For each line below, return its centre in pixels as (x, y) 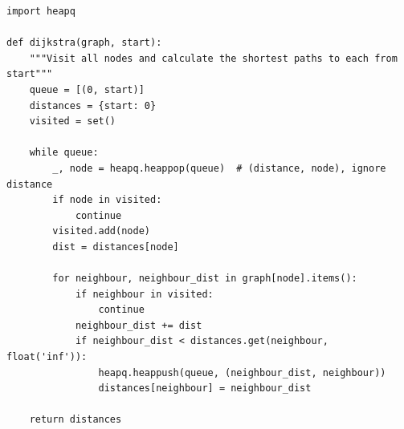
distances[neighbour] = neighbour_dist (205, 389)
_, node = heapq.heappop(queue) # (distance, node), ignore (219, 168)
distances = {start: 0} (93, 105)
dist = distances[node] (116, 247)
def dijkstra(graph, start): (84, 43)
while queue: (64, 153)
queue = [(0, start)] (87, 89)
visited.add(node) (101, 231)
